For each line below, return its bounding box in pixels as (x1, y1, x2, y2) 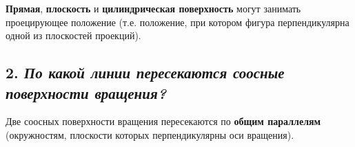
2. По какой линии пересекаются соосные (6, 62, 285, 83)
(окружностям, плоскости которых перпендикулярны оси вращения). (6, 127, 294, 142)
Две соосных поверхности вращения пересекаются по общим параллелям (6, 114, 321, 128)
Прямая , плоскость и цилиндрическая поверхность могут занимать (6, 1, 301, 15)
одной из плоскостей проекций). (6, 28, 141, 43)
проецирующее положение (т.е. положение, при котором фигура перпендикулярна (6, 14, 349, 29)
